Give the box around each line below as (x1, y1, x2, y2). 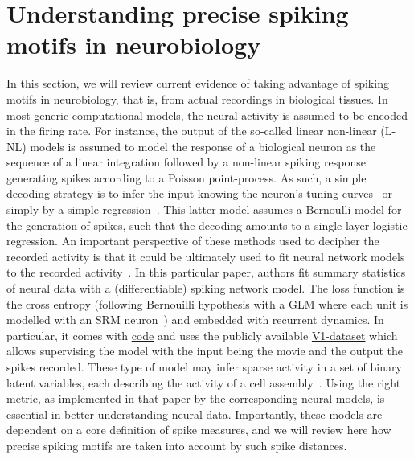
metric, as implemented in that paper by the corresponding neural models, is (6, 390, 385, 407)
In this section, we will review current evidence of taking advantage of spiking (6, 75, 389, 92)
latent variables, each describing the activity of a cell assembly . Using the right (6, 374, 401, 391)
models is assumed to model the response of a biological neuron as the (30, 137, 376, 154)
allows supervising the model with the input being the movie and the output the (6, 342, 404, 359)
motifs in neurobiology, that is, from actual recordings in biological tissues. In (6, 90, 388, 107)
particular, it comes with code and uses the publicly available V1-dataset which (6, 326, 398, 343)
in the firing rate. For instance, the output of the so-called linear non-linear (6, 122, 377, 139)
